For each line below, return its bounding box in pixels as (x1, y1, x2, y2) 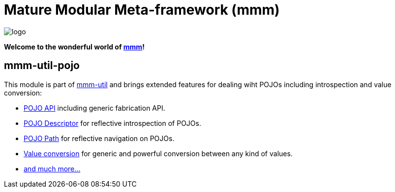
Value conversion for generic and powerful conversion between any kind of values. (24, 149, 293, 158)
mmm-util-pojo (4, 59, 80, 72)
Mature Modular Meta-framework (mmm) (4, 1, 280, 18)
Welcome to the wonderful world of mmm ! (4, 42, 145, 51)
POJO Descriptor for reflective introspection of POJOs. (24, 119, 201, 127)
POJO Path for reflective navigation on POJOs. (24, 134, 175, 143)
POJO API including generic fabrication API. (24, 103, 165, 112)
